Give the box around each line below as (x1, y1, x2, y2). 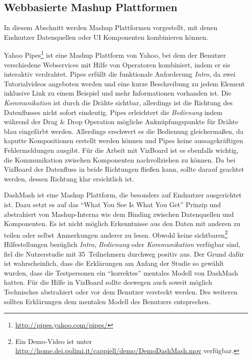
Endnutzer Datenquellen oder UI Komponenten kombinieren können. (4, 32, 208, 42)
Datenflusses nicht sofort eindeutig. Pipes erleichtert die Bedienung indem (4, 107, 222, 117)
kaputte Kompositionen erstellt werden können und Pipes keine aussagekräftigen (4, 135, 243, 146)
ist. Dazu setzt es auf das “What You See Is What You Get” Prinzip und (4, 199, 221, 209)
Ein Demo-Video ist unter (15, 336, 92, 346)
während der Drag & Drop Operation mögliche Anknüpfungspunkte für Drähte (4, 116, 238, 127)
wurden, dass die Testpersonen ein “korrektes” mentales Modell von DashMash (4, 267, 238, 277)
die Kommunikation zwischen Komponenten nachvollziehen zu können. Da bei (4, 154, 236, 164)
